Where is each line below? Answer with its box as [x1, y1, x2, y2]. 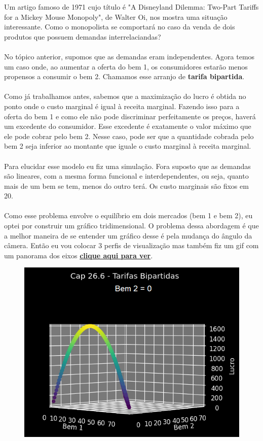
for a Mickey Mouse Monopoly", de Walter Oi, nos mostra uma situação [4, 11, 228, 22]
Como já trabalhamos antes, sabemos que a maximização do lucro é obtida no [4, 91, 246, 101]
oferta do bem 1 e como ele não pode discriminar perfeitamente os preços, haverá [4, 111, 256, 121]
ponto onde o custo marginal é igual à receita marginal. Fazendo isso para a [4, 100, 240, 111]
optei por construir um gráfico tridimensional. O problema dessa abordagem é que [4, 220, 259, 231]
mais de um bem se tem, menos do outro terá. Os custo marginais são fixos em [4, 180, 249, 191]
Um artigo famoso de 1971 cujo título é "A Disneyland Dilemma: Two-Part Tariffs [4, 2, 259, 12]
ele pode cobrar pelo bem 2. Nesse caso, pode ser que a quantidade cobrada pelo [4, 130, 254, 141]
